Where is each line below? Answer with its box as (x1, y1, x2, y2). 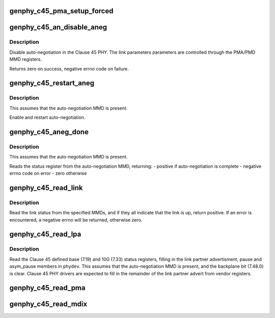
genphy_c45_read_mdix (9, 300, 88, 308)
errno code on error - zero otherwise (9, 170, 87, 176)
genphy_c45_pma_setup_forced (9, 7, 114, 15)
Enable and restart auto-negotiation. (9, 114, 86, 120)
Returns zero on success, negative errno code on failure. (9, 66, 129, 72)
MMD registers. (9, 56, 42, 62)
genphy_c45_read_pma (9, 283, 86, 292)
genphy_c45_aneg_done (9, 128, 89, 136)
